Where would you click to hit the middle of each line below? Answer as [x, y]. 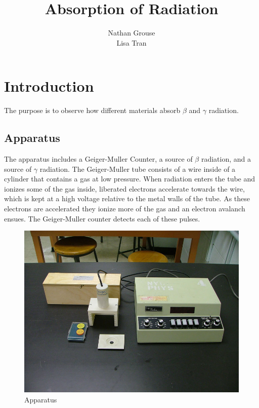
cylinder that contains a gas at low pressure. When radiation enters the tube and [130, 179]
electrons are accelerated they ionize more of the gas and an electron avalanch [125, 209]
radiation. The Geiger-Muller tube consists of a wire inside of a [138, 169]
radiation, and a [226, 159]
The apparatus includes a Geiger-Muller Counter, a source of [98, 159]
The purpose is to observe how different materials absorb [92, 110]
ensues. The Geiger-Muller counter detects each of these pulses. [102, 218]
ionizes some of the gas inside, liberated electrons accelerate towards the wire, [124, 188]
